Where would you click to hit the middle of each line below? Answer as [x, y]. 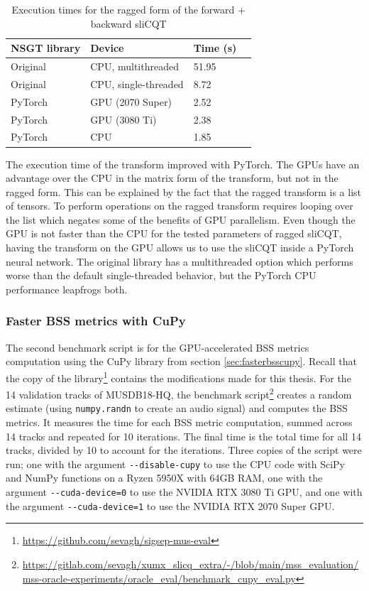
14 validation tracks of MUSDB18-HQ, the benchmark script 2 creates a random [179, 393]
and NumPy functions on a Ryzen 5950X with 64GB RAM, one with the [164, 478]
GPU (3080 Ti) [123, 119]
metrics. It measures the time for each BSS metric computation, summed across [179, 422]
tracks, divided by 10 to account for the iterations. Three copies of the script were [184, 450]
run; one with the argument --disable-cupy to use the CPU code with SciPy [175, 463]
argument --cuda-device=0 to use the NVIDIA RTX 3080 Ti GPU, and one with [184, 492]
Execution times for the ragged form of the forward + [128, 9]
